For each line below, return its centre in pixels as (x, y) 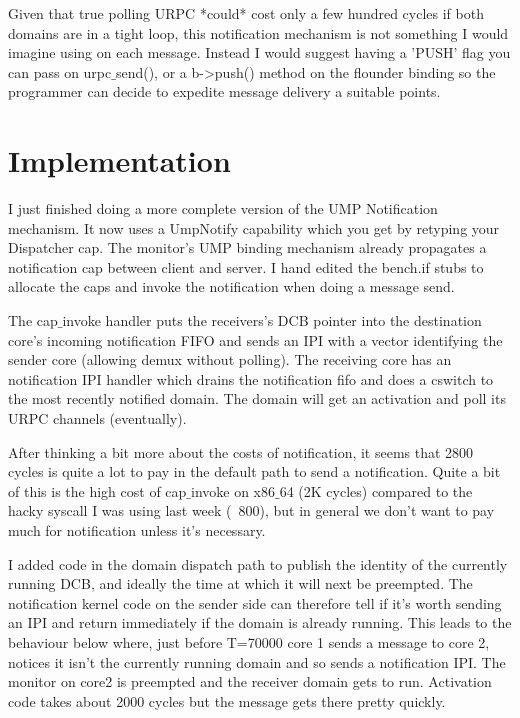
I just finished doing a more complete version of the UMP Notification (223, 208)
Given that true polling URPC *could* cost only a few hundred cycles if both (246, 13)
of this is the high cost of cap (97, 490)
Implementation (119, 160)
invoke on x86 (233, 490)
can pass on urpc (60, 71)
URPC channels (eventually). (97, 418)
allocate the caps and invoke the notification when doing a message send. (231, 286)
